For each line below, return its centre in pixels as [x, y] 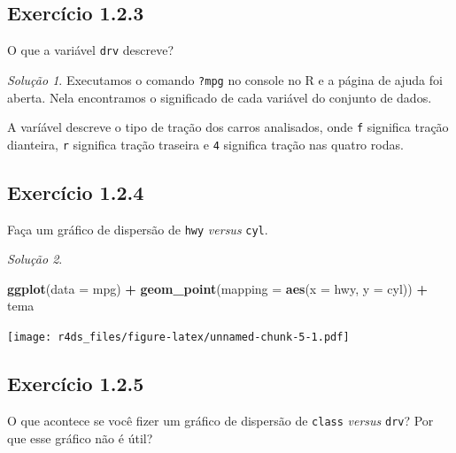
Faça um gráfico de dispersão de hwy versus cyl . [138, 229]
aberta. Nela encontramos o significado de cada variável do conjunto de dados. [220, 97]
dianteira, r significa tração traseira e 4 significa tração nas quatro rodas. [205, 144]
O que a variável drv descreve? [91, 50]
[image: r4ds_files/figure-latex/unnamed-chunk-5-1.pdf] [178, 338]
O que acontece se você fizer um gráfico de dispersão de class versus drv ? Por [220, 420]
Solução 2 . [35, 259]
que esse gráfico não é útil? [80, 438]
